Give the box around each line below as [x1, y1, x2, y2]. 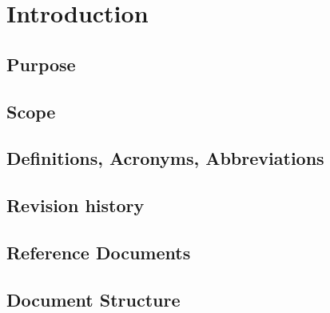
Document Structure [6, 287, 181, 311]
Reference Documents [6, 239, 191, 264]
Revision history [6, 193, 145, 218]
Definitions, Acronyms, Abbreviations [6, 146, 324, 171]
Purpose [6, 51, 76, 76]
